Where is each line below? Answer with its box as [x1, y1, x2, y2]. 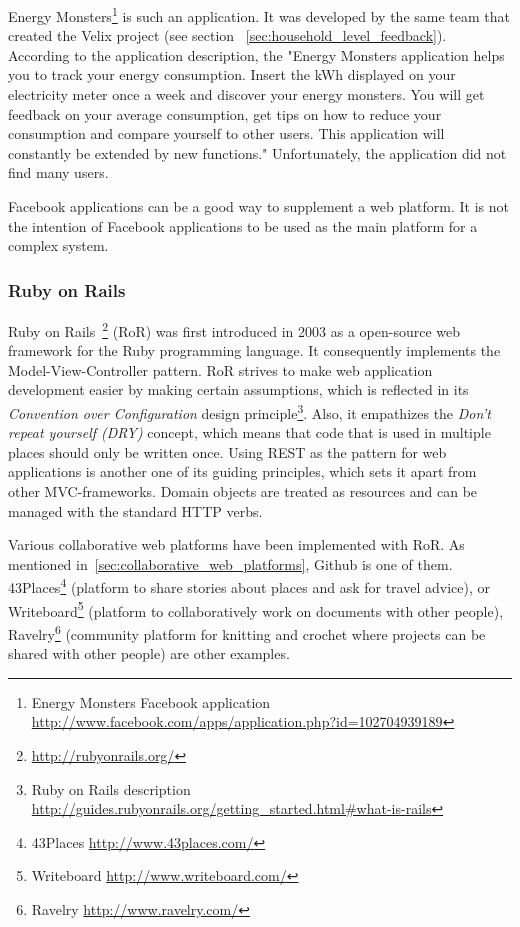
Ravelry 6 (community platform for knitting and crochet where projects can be [8, 620, 486, 644]
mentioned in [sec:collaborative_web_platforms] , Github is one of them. [8, 553, 453, 574]
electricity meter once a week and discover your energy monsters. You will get [8, 84, 485, 105]
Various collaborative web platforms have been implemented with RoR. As [8, 534, 465, 555]
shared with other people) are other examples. [8, 643, 290, 664]
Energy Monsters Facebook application [31, 691, 271, 712]
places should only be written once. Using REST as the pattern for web [8, 441, 447, 462]
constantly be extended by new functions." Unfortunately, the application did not [8, 142, 507, 163]
